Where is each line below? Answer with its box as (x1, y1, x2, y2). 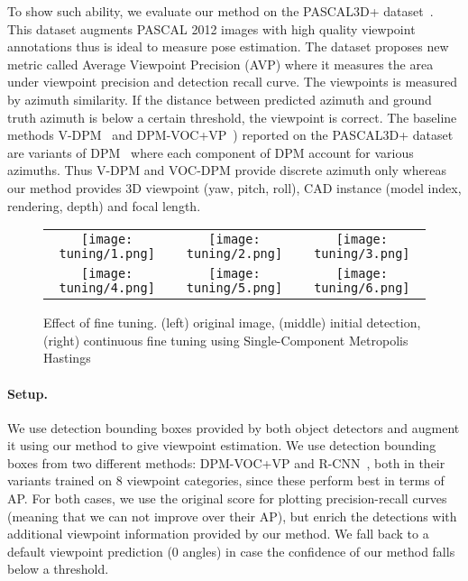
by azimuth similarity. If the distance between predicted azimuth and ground (7, 89, 432, 108)
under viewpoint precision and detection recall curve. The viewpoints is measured (7, 72, 458, 91)
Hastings (43, 348, 91, 367)
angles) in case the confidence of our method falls (182, 541, 455, 560)
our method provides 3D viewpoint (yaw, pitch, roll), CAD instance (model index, (7, 178, 462, 197)
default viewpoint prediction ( (7, 541, 172, 560)
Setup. (7, 383, 48, 402)
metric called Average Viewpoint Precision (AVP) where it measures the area (7, 54, 434, 73)
